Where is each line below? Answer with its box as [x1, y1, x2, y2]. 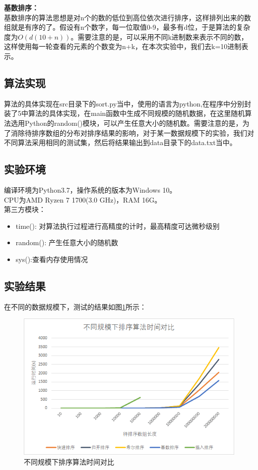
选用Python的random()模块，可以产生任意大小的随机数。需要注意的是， [10, 117, 243, 128]
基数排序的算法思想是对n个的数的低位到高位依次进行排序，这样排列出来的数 [4, 12, 251, 22]
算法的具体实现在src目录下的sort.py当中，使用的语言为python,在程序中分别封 [4, 98, 252, 108]
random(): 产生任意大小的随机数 [15, 237, 118, 248]
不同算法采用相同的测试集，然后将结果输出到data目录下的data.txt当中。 [4, 137, 237, 148]
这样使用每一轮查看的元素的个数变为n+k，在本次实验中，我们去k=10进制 [4, 41, 242, 52]
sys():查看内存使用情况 [15, 254, 88, 264]
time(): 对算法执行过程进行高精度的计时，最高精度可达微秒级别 [15, 220, 220, 231]
